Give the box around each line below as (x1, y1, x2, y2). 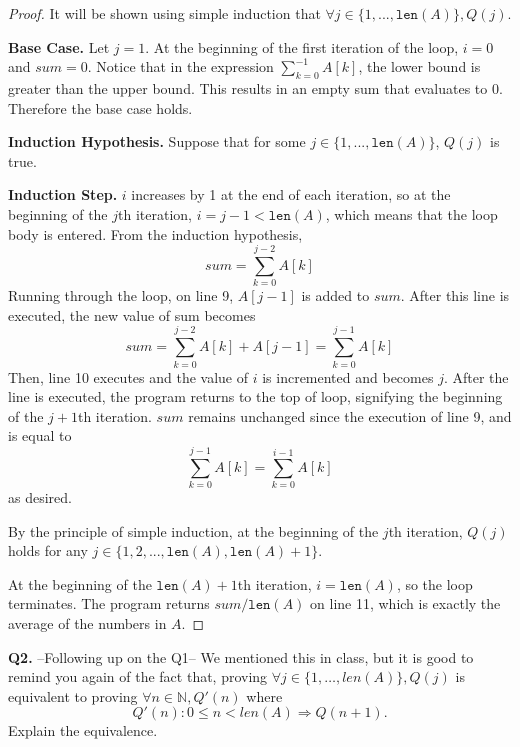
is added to (301, 285, 370, 306)
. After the (443, 366, 509, 387)
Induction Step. (8, 184, 118, 205)
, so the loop (396, 573, 473, 594)
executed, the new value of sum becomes (8, 304, 256, 325)
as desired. (8, 487, 72, 508)
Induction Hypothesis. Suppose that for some (8, 131, 306, 152)
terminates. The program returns (8, 593, 210, 614)
